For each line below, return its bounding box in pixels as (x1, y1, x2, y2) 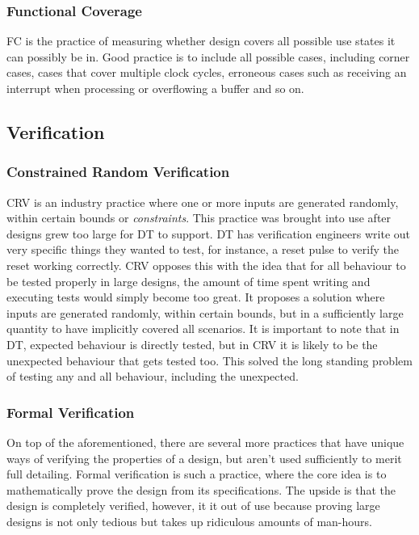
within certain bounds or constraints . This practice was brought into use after (6, 209, 392, 226)
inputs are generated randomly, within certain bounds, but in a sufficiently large (6, 304, 404, 321)
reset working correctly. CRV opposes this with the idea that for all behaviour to (6, 256, 406, 273)
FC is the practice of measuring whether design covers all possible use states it (6, 32, 396, 49)
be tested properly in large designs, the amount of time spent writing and (6, 272, 371, 289)
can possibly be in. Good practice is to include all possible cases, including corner (6, 48, 410, 65)
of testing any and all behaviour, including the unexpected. (6, 368, 299, 385)
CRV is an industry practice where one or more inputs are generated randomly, (6, 193, 399, 210)
